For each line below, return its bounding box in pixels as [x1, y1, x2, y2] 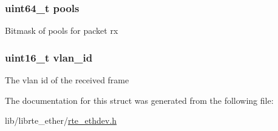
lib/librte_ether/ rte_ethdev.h [5, 114, 117, 127]
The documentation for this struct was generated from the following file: [5, 94, 274, 106]
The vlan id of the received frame [5, 74, 129, 86]
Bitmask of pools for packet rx [5, 24, 118, 37]
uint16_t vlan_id [5, 50, 93, 65]
